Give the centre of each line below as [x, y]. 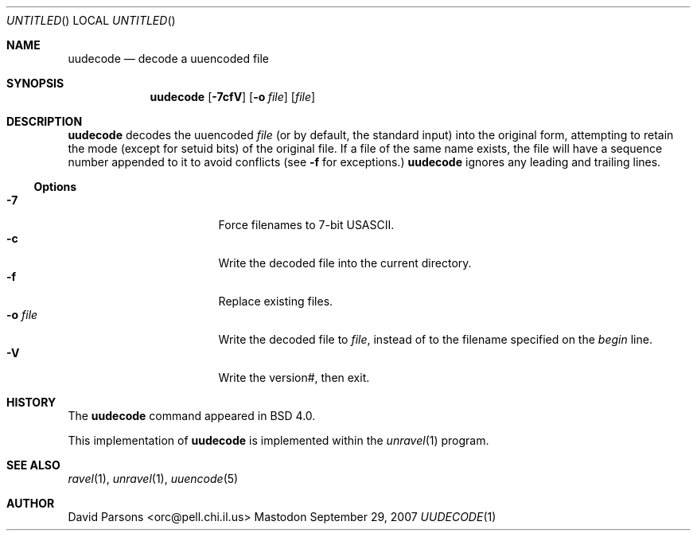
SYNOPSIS [35, 83]
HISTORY [31, 402]
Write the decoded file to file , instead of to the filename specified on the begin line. [435, 339]
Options [55, 187]
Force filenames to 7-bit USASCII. [306, 225]
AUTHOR [31, 503]
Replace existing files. [276, 301]
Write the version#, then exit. [294, 377]
